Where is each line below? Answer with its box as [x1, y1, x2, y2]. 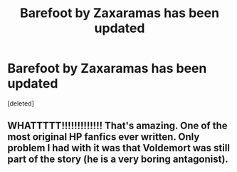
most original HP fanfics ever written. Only [7, 131, 200, 143]
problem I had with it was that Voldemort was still [7, 142, 230, 154]
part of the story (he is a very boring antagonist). [7, 153, 229, 166]
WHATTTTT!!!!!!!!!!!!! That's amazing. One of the [7, 120, 228, 132]
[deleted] [7, 98, 34, 108]
